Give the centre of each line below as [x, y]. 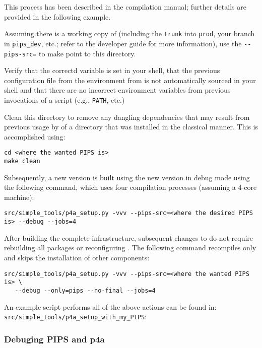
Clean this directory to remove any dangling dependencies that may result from [127, 117]
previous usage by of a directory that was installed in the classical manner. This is [131, 127]
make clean [22, 161]
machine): [19, 197]
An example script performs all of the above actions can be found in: [110, 306]
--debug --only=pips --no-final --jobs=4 [85, 290]
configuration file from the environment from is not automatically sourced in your [130, 80]
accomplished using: [35, 136]
